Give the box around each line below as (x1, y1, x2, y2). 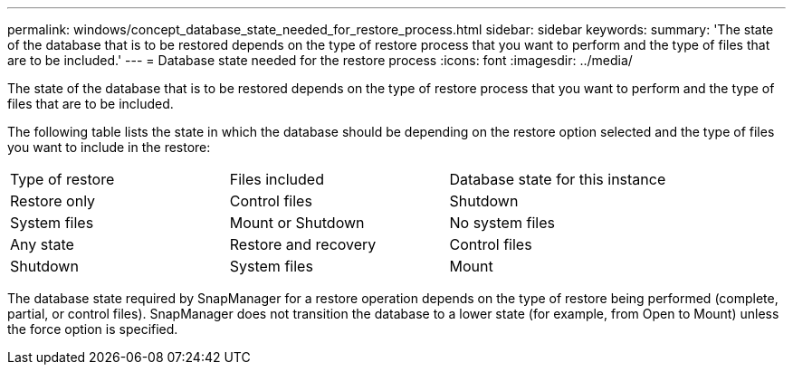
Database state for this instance (449, 170, 666, 188)
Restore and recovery (229, 235, 377, 253)
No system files (449, 214, 555, 232)
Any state (10, 235, 74, 253)
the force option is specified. (7, 321, 178, 337)
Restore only (10, 192, 96, 210)
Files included (229, 170, 324, 188)
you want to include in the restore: (7, 139, 211, 155)
